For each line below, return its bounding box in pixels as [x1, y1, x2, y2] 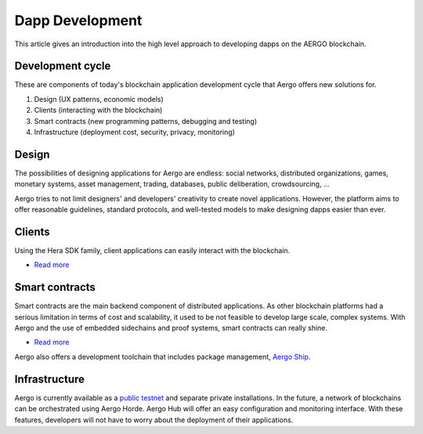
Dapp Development [14, 12, 143, 29]
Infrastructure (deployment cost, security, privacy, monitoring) [34, 128, 235, 137]
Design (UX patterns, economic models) [34, 94, 164, 103]
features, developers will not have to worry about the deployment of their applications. [14, 415, 294, 425]
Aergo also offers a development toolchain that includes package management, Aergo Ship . [14, 352, 311, 361]
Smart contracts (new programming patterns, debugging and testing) [34, 116, 258, 125]
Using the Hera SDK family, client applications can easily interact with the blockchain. [14, 246, 291, 255]
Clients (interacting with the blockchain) [34, 106, 163, 115]
